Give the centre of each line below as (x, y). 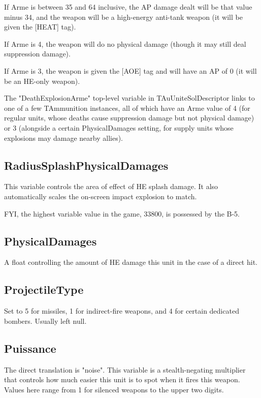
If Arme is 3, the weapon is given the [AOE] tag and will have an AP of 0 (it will (130, 70)
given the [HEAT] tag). (40, 27)
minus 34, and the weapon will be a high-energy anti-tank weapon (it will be (123, 17)
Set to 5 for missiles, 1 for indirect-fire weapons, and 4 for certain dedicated (122, 311)
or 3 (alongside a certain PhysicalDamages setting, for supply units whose (119, 127)
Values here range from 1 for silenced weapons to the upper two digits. (114, 389)
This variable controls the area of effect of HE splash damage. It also (111, 186)
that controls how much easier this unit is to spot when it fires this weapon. (122, 379)
